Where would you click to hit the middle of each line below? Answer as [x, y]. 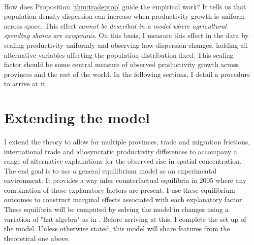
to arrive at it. [26, 84]
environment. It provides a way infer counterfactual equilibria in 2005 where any [125, 180]
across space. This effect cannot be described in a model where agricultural [115, 25]
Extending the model [77, 118]
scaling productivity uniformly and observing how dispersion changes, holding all [126, 45]
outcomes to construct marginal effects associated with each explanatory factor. [124, 199]
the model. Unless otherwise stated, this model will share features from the [117, 228]
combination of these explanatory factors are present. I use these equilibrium [120, 190]
